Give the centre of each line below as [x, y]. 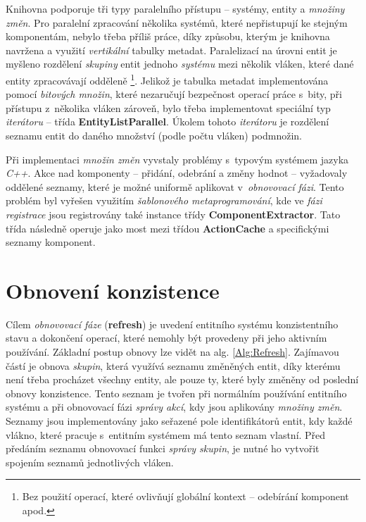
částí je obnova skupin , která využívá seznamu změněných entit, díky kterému [173, 365]
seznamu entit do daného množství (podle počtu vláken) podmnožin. [154, 135]
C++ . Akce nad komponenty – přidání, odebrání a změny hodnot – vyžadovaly [177, 173]
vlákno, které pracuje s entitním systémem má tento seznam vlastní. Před [166, 434]
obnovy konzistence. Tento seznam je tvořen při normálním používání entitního [176, 393]
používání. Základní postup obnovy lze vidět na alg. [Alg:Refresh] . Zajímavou [172, 352]
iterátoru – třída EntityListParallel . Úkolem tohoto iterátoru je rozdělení [168, 122]
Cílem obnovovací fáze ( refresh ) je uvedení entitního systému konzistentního [172, 324]
